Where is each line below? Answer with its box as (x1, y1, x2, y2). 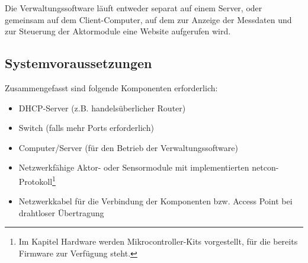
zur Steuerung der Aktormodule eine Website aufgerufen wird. (5, 25, 231, 37)
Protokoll (18, 175, 53, 187)
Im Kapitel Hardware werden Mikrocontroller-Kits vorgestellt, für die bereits (18, 235, 298, 248)
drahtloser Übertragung (18, 206, 104, 219)
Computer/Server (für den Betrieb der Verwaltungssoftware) (18, 141, 238, 153)
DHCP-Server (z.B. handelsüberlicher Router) (18, 101, 186, 114)
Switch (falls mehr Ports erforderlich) (18, 121, 154, 134)
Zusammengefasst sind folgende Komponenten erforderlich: (5, 81, 218, 94)
